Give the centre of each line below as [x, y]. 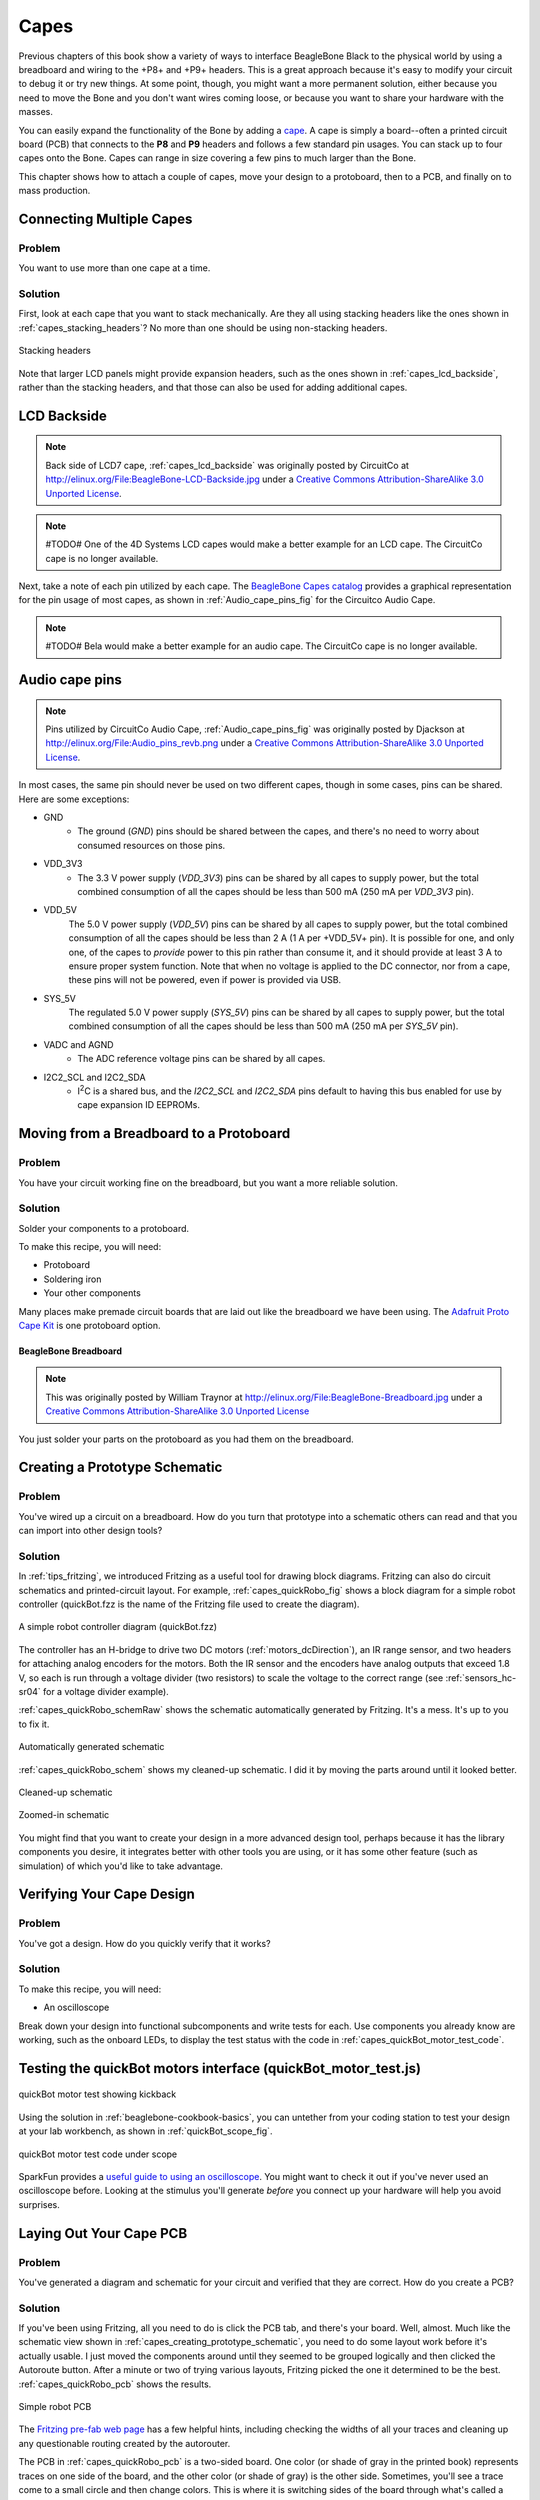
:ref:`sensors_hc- [481, 1677]
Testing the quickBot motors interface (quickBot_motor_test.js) [220, 2068]
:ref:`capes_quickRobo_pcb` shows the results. [115, 2384]
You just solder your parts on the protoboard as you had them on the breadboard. [186, 1439]
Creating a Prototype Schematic [120, 1467]
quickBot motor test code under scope [98, 2154]
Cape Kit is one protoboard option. [89, 1326]
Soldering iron [72, 1279]
